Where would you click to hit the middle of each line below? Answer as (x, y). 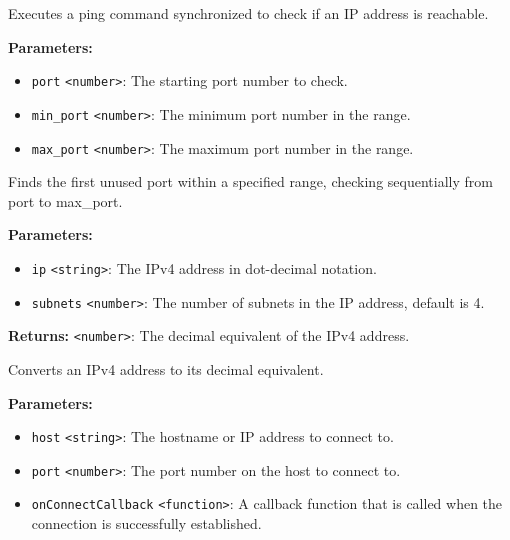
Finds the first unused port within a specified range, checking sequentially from (250, 181)
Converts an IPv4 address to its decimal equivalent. (166, 368)
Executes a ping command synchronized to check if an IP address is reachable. (248, 13)
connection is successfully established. (146, 523)
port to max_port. (65, 200)
